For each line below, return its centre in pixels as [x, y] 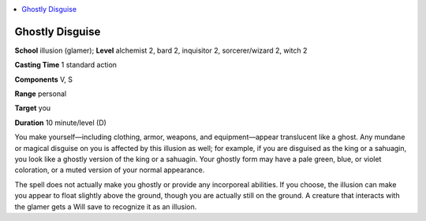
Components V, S [43, 79]
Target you [33, 108]
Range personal [41, 94]
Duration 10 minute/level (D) [60, 123]
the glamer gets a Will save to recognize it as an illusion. [106, 206]
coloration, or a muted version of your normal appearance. [110, 170]
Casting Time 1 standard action [66, 65]
